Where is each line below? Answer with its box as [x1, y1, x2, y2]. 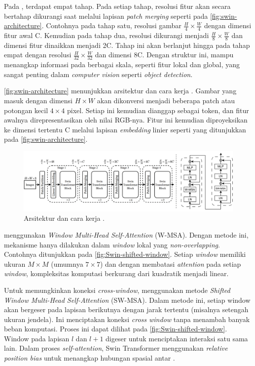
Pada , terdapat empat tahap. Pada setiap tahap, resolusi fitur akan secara [4, 1, 231, 11]
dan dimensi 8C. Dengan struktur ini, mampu [95, 49, 234, 60]
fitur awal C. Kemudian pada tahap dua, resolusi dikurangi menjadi [4, 30, 209, 41]
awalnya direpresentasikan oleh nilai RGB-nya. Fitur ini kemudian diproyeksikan [4, 115, 248, 125]
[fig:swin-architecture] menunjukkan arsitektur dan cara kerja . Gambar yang [4, 85, 237, 96]
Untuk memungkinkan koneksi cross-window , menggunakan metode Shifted [4, 285, 230, 295]
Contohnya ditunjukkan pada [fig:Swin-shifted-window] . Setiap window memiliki [4, 249, 246, 259]
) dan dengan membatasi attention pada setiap [100, 258, 241, 269]
